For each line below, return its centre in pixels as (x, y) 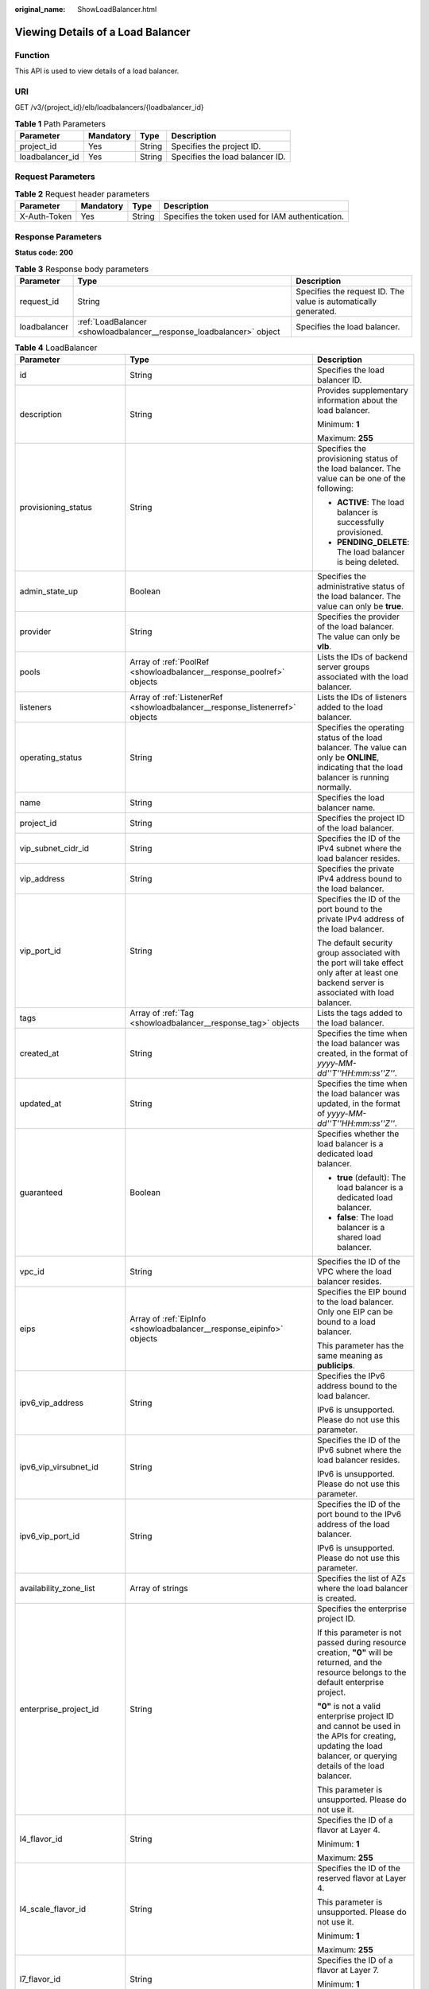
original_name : (40, 9)
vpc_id (32, 1271)
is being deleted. (368, 562)
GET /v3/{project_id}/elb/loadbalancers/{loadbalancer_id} (109, 107)
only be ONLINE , (348, 757)
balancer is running (353, 777)
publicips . (336, 1366)
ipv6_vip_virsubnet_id (59, 1467)
